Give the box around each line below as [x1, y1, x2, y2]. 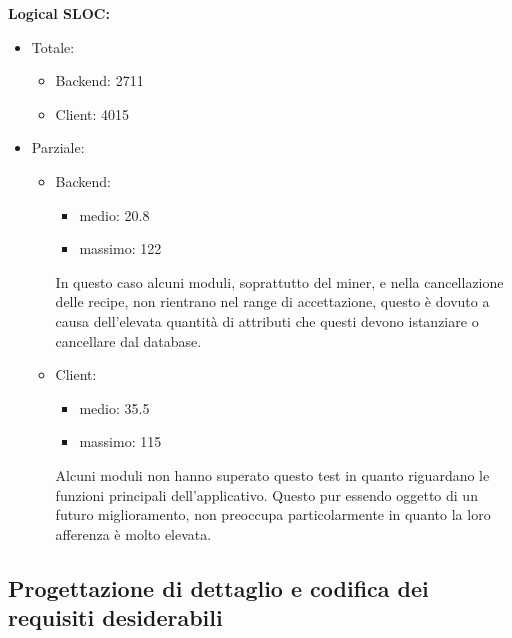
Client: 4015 [55, 103, 130, 124]
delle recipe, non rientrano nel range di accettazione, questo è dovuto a [55, 291, 490, 312]
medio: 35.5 [79, 397, 150, 418]
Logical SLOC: [8, 3, 110, 23]
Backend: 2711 [55, 70, 144, 91]
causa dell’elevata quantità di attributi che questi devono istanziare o [55, 310, 479, 331]
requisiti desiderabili [8, 602, 223, 633]
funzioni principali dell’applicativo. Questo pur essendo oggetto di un [55, 484, 478, 505]
